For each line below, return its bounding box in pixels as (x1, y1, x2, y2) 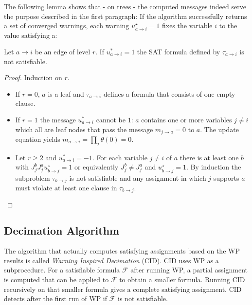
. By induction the (186, 162, 241, 172)
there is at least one (180, 152, 239, 162)
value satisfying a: (4, 30, 57, 40)
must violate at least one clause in (15, 182, 117, 192)
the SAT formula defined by (137, 46, 220, 56)
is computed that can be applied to (4, 274, 109, 284)
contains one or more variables (141, 114, 232, 124)
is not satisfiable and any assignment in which (69, 172, 206, 183)
